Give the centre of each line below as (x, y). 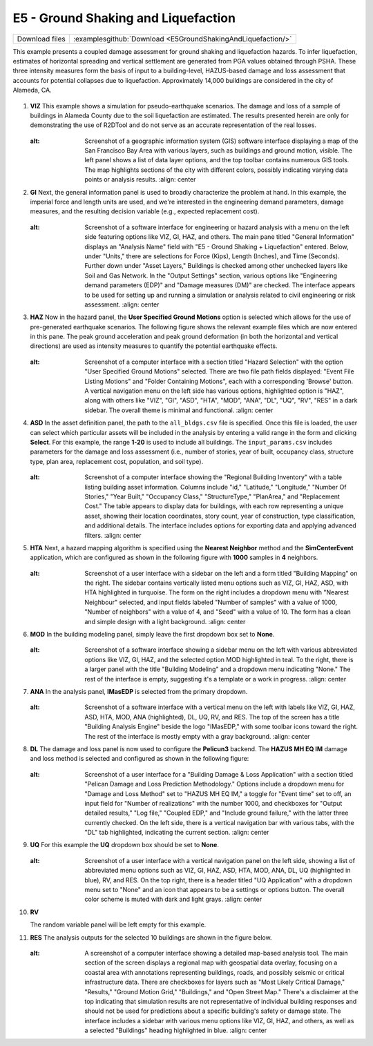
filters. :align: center (113, 535)
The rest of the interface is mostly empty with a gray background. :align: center (197, 736)
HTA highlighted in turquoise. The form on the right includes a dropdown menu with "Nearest (217, 592)
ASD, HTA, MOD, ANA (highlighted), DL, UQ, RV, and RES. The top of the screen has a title (212, 717)
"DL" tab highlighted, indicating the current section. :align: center (177, 833)
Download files (41, 39)
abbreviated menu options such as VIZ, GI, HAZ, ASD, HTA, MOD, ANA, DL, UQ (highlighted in (218, 871)
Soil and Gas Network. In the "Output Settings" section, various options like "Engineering (211, 275)
